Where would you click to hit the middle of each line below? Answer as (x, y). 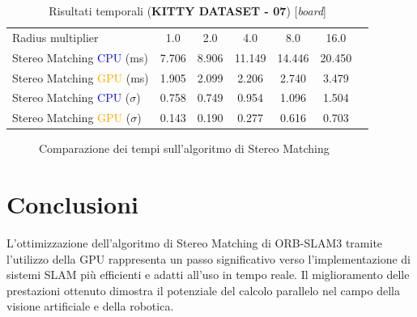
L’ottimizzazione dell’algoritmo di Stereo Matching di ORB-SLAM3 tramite (195, 243)
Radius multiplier (55, 37)
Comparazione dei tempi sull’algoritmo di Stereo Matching (184, 148)
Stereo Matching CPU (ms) (80, 57)
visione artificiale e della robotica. (90, 306)
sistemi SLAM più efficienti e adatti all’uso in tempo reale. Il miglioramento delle (208, 275)
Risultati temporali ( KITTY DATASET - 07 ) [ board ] (187, 11)
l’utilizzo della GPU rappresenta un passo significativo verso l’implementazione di (208, 258)
